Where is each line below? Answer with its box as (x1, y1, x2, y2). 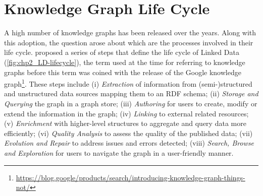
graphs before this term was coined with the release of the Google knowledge (4, 67, 241, 77)
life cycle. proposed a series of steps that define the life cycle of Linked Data (4, 47, 239, 57)
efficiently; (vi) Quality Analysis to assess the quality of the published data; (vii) (4, 127, 253, 138)
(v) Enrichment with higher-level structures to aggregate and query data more (4, 118, 246, 128)
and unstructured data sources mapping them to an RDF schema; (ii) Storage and (4, 88, 258, 99)
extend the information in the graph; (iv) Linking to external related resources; (4, 108, 249, 118)
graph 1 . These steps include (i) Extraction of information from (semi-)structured (4, 77, 252, 89)
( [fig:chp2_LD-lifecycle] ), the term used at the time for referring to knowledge (4, 56, 245, 67)
